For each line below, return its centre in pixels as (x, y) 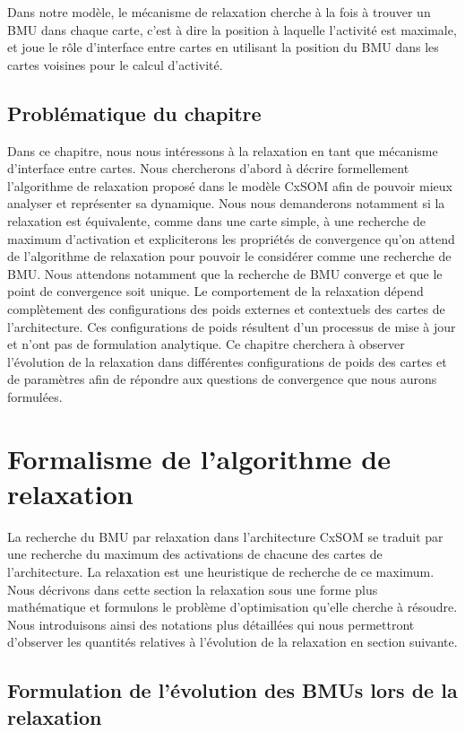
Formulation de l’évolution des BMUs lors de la (232, 690)
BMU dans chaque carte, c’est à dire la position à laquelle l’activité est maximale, (232, 29)
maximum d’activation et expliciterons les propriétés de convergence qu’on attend (231, 238)
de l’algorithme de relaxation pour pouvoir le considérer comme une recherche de (229, 256)
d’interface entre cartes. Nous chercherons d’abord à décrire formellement (208, 168)
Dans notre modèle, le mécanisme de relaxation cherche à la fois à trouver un (219, 12)
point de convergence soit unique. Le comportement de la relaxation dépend (215, 291)
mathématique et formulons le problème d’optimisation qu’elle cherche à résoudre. (232, 607)
